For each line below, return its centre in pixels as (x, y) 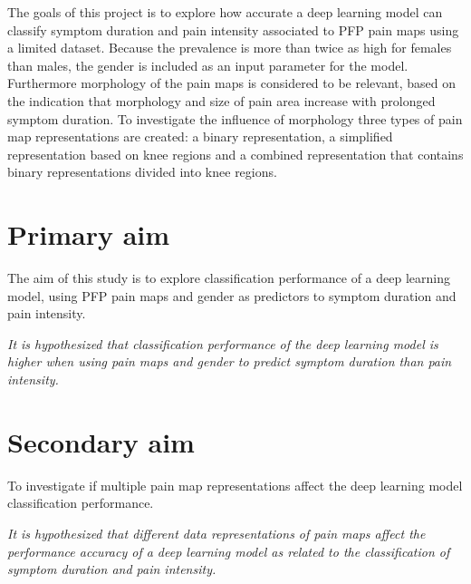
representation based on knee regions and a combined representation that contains (235, 154)
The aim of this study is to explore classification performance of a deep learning (229, 278)
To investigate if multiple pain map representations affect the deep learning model (235, 485)
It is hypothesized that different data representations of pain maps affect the (216, 533)
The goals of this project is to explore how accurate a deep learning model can (225, 12)
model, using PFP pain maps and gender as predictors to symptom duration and (232, 295)
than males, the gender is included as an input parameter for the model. (208, 65)
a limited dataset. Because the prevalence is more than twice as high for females (230, 48)
